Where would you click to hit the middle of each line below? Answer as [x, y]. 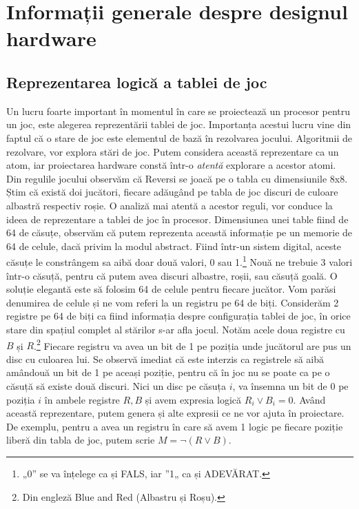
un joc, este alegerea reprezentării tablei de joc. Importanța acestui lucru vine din [179, 124]
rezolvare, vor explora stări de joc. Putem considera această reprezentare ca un [173, 151]
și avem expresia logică [193, 399]
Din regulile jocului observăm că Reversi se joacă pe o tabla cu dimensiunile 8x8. [177, 178]
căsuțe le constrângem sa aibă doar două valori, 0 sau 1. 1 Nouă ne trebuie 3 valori [179, 261]
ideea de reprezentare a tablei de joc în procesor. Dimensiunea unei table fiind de [177, 219]
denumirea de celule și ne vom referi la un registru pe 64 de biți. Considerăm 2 [173, 302]
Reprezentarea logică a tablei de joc [137, 82]
